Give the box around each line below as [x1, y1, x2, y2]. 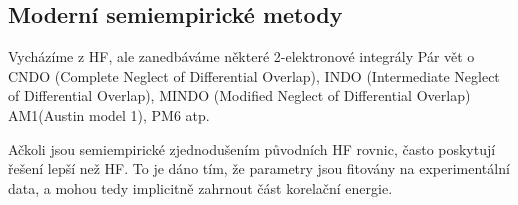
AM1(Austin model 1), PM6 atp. [8, 104, 210, 125]
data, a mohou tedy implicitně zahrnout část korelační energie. [8, 177, 393, 198]
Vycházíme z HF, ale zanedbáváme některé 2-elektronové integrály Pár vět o [8, 46, 475, 67]
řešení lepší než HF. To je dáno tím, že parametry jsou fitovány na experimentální [8, 158, 510, 179]
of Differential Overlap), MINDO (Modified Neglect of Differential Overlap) [8, 85, 471, 106]
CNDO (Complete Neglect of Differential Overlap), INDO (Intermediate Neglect [8, 65, 500, 86]
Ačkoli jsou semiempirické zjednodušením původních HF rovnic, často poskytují [8, 138, 496, 159]
